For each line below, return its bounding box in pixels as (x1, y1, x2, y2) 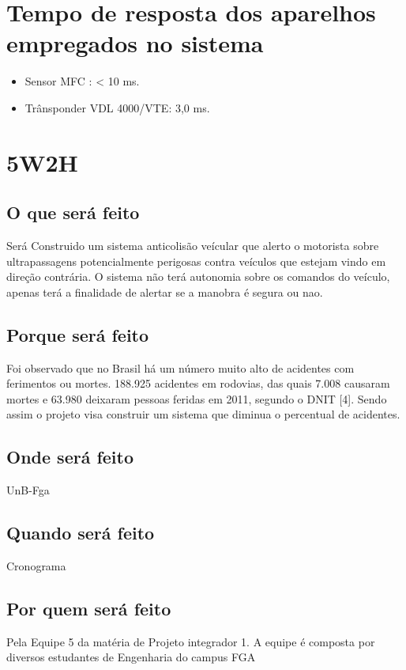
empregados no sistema (6, 27, 264, 59)
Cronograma (6, 558, 66, 574)
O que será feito (6, 200, 140, 225)
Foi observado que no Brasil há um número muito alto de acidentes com (6, 359, 355, 376)
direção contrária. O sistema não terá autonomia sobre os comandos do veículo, (6, 268, 390, 285)
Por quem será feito (6, 596, 171, 621)
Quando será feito (6, 520, 155, 545)
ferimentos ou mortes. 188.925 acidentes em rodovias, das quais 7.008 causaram (6, 375, 390, 392)
